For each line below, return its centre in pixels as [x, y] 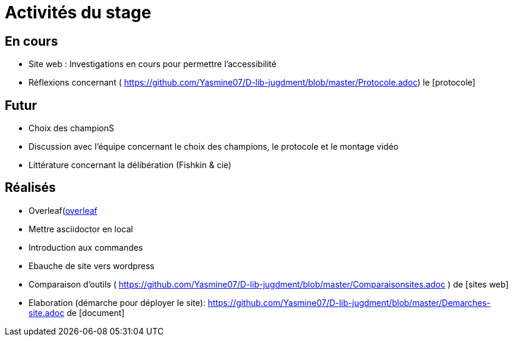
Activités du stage [78, 12]
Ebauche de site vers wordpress [92, 266]
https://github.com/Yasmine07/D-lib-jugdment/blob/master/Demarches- [349, 302]
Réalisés [30, 188]
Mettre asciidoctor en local [81, 229]
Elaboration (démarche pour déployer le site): [117, 302]
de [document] [96, 312]
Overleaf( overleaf [63, 210]
